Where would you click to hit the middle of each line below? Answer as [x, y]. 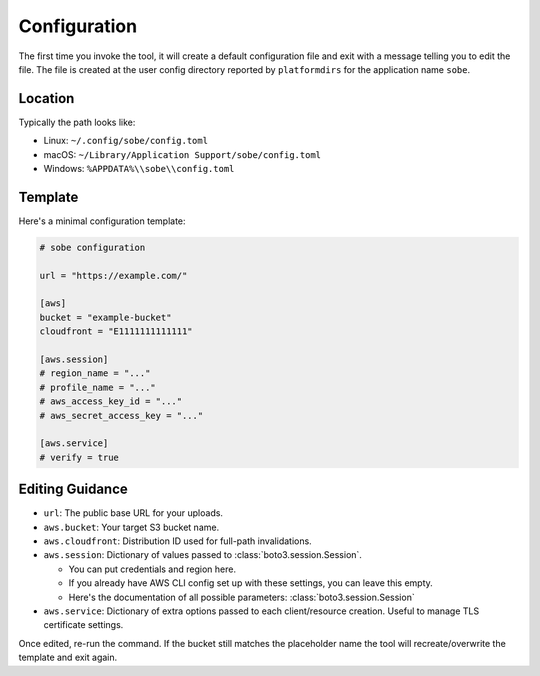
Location [46, 98]
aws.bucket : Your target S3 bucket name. [131, 527]
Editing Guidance [73, 489]
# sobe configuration [92, 247]
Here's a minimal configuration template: [102, 221]
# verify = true [79, 457]
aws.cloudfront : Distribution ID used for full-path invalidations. [177, 541]
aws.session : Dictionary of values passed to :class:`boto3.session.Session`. [202, 555]
